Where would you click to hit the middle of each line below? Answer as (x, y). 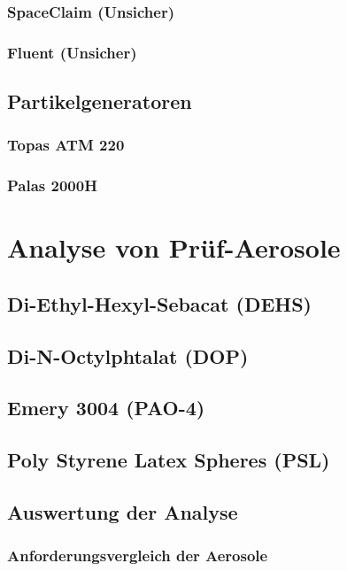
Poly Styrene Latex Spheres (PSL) (169, 460)
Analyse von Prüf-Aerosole (174, 247)
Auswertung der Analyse (123, 512)
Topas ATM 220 (66, 145)
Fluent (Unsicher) (72, 52)
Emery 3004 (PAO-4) (106, 408)
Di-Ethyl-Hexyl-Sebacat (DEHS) (159, 303)
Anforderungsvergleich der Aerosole (138, 556)
